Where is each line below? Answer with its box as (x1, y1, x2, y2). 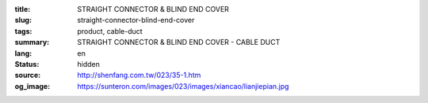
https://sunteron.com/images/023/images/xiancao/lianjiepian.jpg (77, 81, 289, 90)
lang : (14, 48, 32, 58)
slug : (14, 16, 32, 25)
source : (14, 71, 41, 80)
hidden (77, 59, 101, 68)
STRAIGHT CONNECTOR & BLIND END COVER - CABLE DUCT (77, 38, 281, 47)
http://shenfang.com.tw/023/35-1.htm (77, 71, 201, 80)
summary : (14, 38, 50, 47)
